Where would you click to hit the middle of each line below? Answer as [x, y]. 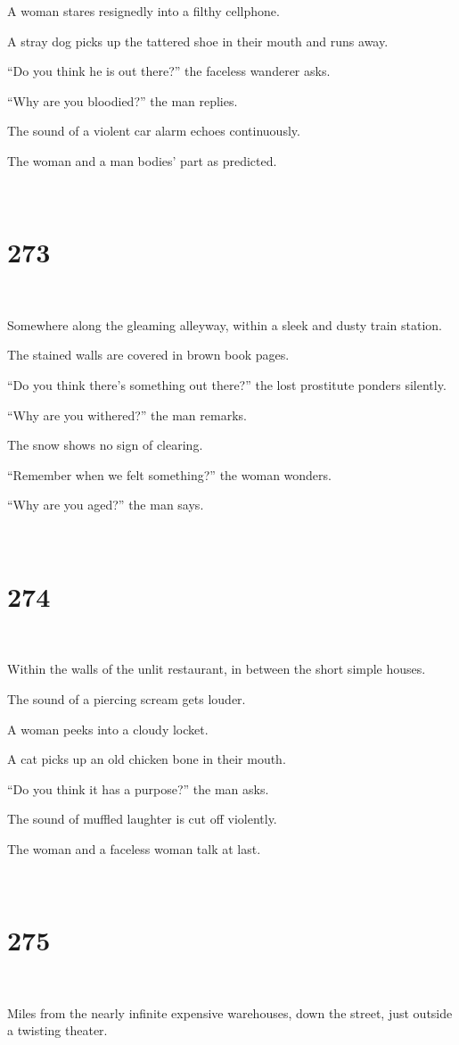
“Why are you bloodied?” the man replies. [123, 100]
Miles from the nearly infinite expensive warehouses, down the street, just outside [230, 1012]
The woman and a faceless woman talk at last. [134, 848]
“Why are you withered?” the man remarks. [127, 415]
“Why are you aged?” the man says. [106, 505]
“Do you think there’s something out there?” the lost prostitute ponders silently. [227, 385]
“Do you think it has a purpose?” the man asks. [138, 788]
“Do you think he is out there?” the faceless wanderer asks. [169, 71]
